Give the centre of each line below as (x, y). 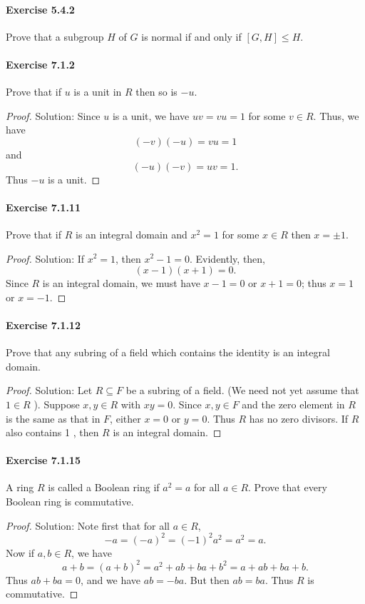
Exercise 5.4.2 (40, 9)
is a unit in (98, 92)
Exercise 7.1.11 (43, 207)
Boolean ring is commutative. (70, 502)
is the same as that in (53, 418)
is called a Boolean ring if (104, 487)
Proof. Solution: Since (53, 115)
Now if (20, 552)
